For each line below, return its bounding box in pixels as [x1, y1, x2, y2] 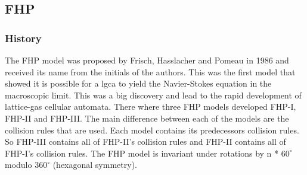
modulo [5, 158, 32, 171]
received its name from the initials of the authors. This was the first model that [5, 65, 296, 78]
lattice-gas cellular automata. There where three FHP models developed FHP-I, [5, 100, 296, 113]
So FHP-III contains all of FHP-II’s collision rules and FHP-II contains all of [5, 135, 286, 148]
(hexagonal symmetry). [52, 158, 137, 171]
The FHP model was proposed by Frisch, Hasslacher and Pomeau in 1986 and [5, 54, 289, 66]
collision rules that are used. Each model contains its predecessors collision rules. [5, 123, 299, 136]
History [5, 30, 42, 45]
